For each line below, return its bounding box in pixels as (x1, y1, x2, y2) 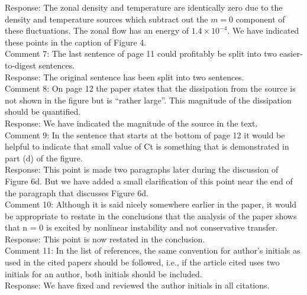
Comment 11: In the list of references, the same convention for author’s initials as (5, 244, 300, 257)
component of (235, 12, 285, 25)
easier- (279, 47, 303, 60)
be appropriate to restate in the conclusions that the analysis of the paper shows (5, 209, 297, 222)
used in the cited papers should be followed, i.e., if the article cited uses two (5, 256, 280, 268)
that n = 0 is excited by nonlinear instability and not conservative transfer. (5, 221, 278, 234)
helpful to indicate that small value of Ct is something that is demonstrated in (5, 140, 289, 153)
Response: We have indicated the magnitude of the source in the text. (5, 116, 258, 129)
